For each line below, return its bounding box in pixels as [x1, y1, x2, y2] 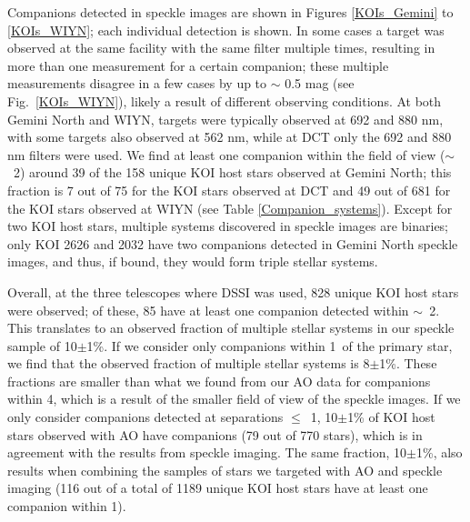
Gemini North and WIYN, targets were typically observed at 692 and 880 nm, [7, 109, 444, 128]
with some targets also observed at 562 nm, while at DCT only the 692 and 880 [7, 127, 452, 146]
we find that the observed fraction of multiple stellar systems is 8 [7, 354, 370, 373]
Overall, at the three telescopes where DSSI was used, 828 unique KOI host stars [7, 282, 459, 301]
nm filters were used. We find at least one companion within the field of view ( [7, 145, 445, 164]
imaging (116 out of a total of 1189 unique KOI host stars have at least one [7, 478, 428, 497]
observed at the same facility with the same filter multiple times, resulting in [7, 38, 435, 57]
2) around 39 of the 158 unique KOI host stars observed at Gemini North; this [13, 163, 452, 182]
